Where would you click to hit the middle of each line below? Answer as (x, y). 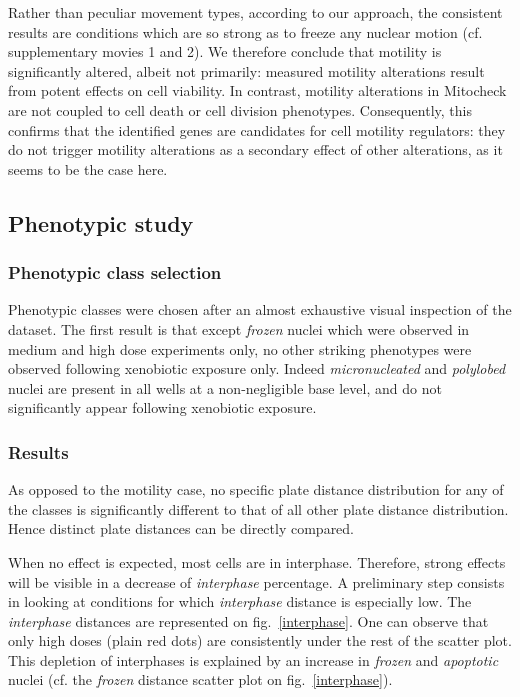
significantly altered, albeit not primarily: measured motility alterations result (246, 70)
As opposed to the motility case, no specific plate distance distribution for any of (256, 489)
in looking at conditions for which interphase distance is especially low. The (240, 601)
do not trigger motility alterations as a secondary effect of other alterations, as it (255, 149)
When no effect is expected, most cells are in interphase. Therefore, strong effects (257, 561)
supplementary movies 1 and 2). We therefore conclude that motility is (225, 51)
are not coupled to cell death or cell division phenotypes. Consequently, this (240, 109)
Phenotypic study (101, 222)
